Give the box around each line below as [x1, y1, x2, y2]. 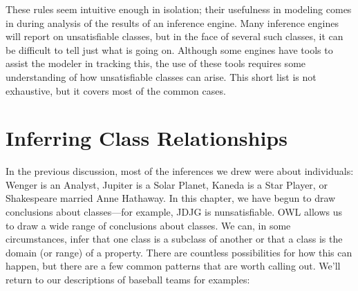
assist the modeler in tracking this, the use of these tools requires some [6, 56, 306, 71]
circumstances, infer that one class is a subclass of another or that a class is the [6, 232, 343, 246]
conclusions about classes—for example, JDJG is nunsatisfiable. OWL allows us [6, 205, 343, 219]
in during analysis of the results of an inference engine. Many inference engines [6, 15, 339, 30]
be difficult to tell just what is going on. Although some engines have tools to [6, 42, 333, 57]
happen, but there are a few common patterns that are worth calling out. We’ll [6, 259, 341, 273]
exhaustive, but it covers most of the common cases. [6, 83, 226, 97]
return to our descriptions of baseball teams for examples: [6, 272, 250, 287]
